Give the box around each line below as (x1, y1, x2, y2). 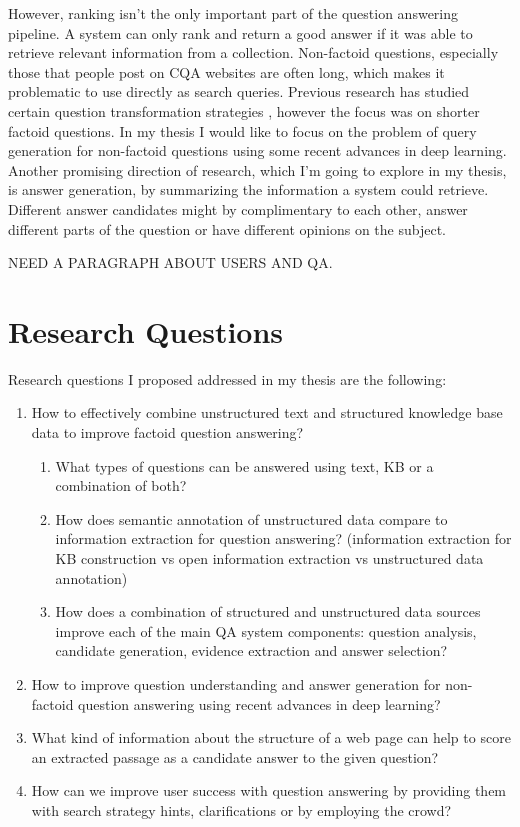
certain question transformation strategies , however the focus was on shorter (8, 100, 480, 121)
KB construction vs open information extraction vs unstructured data (55, 548, 484, 568)
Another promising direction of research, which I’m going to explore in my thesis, (8, 159, 507, 180)
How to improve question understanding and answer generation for (31, 673, 441, 694)
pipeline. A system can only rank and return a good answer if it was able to (8, 22, 473, 43)
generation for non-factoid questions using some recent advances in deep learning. (8, 140, 507, 161)
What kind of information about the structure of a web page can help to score (31, 727, 511, 748)
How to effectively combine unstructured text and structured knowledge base (31, 402, 503, 423)
